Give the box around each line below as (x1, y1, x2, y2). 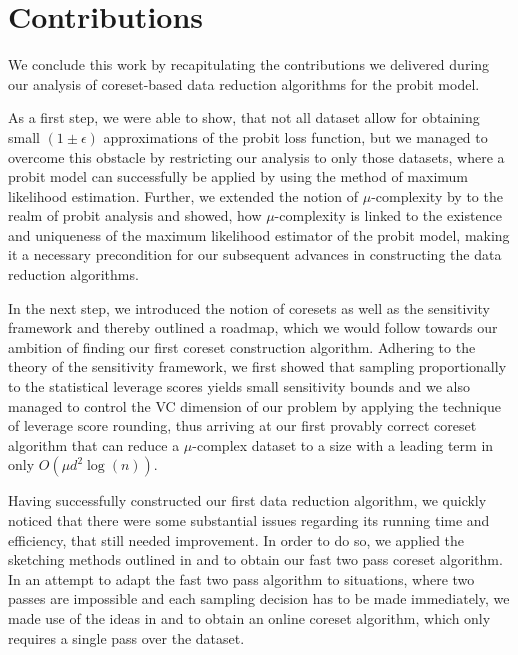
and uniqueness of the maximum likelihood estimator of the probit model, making (8, 224, 510, 245)
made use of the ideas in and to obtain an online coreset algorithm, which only (8, 607, 491, 628)
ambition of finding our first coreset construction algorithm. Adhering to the (8, 336, 476, 357)
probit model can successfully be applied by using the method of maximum (8, 166, 469, 187)
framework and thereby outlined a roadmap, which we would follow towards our (8, 317, 498, 338)
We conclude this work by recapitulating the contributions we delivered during (8, 54, 490, 75)
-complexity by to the (371, 185, 503, 206)
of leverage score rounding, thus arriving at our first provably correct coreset (8, 415, 477, 436)
